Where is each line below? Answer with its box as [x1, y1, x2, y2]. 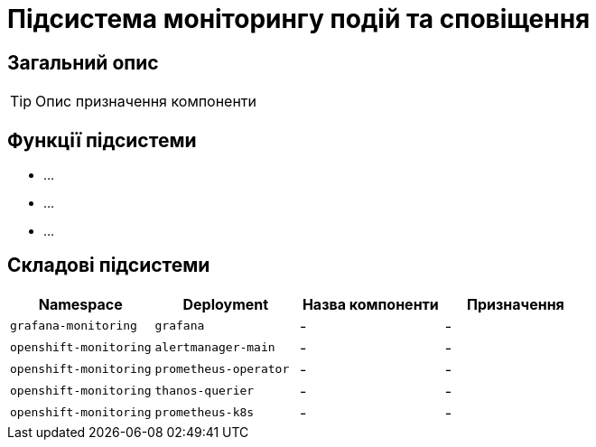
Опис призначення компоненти [35, 92, 257, 111]
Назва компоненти [302, 294, 439, 313]
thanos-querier [154, 384, 255, 398]
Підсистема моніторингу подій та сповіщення [7, 4, 591, 34]
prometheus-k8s [154, 405, 255, 420]
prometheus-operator [154, 362, 290, 377]
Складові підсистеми [7, 254, 210, 277]
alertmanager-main [154, 340, 275, 355]
